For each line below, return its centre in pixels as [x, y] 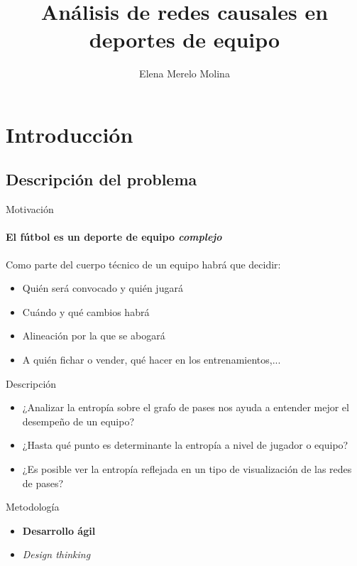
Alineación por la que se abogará [94, 336]
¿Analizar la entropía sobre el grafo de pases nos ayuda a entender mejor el [186, 407]
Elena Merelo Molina [185, 74]
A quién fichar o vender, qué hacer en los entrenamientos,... [152, 360]
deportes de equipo [185, 39]
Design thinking [56, 554]
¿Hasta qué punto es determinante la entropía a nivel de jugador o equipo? [185, 445]
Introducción [70, 134]
